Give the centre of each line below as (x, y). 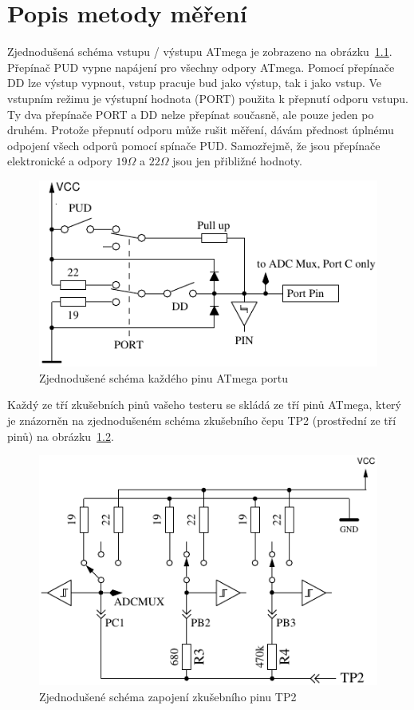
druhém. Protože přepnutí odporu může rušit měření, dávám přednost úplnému (201, 130)
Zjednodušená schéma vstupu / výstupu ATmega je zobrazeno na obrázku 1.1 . (200, 52)
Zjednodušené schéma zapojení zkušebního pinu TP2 (168, 696)
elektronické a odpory (60, 161)
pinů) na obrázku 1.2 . (61, 436)
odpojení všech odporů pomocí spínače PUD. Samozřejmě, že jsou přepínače (194, 145)
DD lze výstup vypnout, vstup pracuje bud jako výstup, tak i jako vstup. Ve (195, 83)
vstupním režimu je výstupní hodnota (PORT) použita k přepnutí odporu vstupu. (208, 98)
